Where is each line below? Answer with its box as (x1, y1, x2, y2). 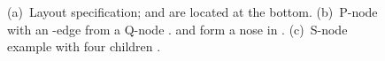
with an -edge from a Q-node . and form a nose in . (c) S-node (7, 19, 348, 38)
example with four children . (7, 37, 161, 56)
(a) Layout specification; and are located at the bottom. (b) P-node (7, 3, 378, 20)
